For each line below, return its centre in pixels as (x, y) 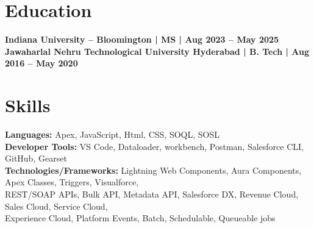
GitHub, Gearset (36, 158)
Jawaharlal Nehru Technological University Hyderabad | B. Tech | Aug (157, 51)
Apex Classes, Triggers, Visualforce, (72, 182)
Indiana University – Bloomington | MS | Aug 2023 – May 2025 (142, 39)
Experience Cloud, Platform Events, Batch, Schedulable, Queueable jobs (140, 218)
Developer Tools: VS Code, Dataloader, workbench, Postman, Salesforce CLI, (154, 146)
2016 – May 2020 (41, 63)
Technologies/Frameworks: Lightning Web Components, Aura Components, (153, 170)
